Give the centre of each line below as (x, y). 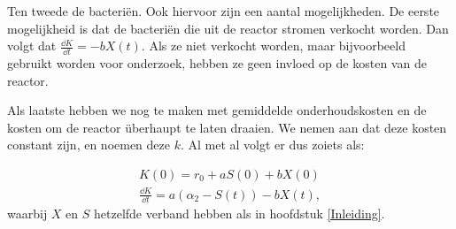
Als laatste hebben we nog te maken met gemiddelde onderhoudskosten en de (217, 110)
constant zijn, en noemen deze (89, 145)
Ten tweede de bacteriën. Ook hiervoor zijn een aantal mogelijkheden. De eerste (224, 11)
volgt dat (32, 46)
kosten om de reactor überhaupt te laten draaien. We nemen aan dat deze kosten (227, 127)
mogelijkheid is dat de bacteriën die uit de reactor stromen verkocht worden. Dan (228, 28)
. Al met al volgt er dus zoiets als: (272, 145)
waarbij (27, 214)
